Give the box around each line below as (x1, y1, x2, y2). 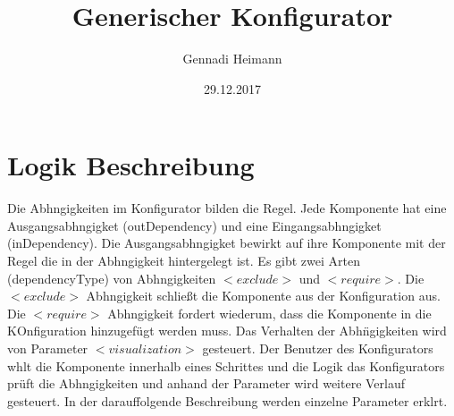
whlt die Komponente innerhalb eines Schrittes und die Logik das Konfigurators (7, 356, 445, 375)
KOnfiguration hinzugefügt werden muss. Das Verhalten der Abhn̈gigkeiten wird (7, 321, 447, 340)
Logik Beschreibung (7, 147, 255, 183)
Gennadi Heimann (182, 49, 282, 68)
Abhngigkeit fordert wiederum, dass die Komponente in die (107, 303, 432, 322)
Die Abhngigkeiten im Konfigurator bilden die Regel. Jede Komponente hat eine (7, 199, 447, 217)
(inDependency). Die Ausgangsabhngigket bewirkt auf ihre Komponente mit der (7, 233, 446, 252)
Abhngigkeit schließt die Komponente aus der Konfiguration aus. (86, 286, 441, 305)
